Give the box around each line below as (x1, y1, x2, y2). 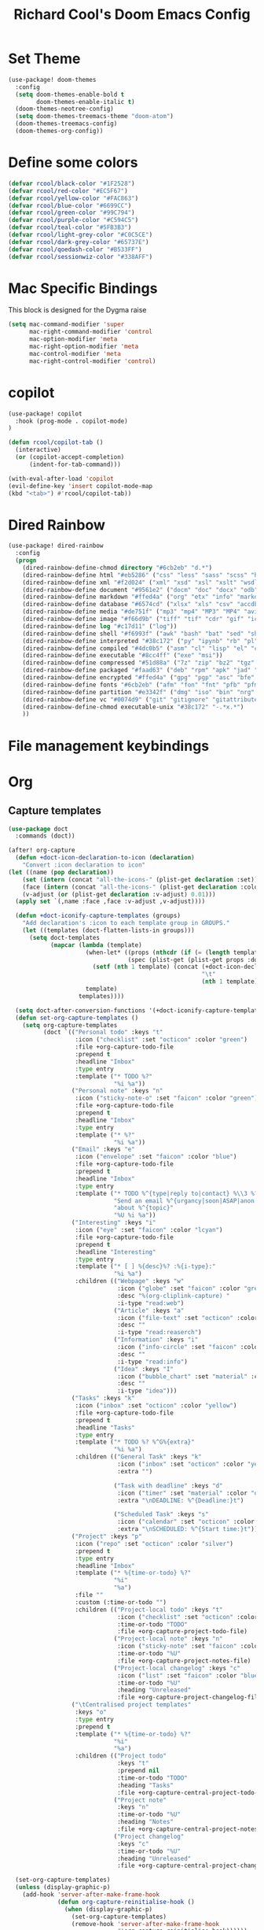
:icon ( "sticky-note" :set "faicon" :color (116, 1643, 262, 1651)
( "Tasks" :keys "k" (71, 1395, 135, 1403)
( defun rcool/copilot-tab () (8, 438, 104, 446)
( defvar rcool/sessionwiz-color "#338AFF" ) (8, 253, 153, 261)
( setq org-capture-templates (22, 1021, 118, 1029)
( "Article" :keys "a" (113, 1307, 185, 1314)
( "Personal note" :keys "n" (71, 1087, 163, 1095)
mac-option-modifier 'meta (28, 335, 118, 343)
